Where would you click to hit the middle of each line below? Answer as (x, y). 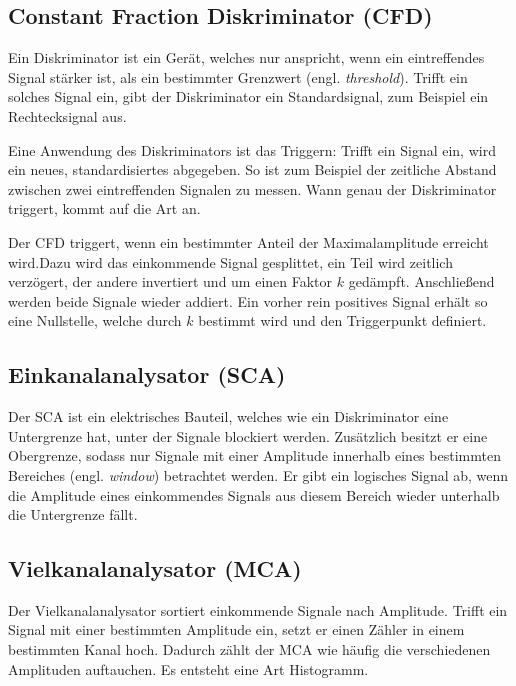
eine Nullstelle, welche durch (95, 320)
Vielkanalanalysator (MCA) (155, 568)
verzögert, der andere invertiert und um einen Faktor (170, 281)
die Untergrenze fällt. (73, 514)
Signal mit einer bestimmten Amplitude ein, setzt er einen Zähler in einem (236, 629)
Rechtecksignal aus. (67, 115)
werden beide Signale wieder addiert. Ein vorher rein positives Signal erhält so (248, 300)
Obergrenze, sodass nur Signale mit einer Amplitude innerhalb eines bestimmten (254, 455)
